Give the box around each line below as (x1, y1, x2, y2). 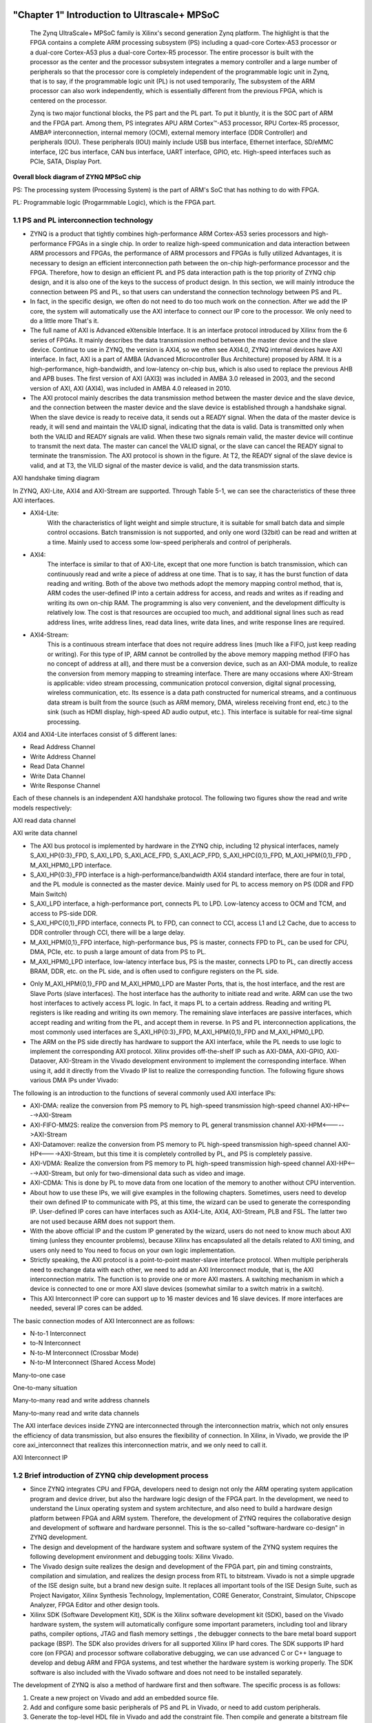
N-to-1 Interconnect (30, 1329, 86, 1337)
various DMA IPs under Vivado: (30, 1076, 119, 1085)
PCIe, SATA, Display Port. (30, 157, 102, 165)
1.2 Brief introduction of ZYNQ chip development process (12, 1471, 209, 1480)
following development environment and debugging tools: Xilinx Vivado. (30, 1553, 234, 1561)
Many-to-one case (12, 1371, 65, 1379)
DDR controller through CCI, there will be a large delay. (30, 928, 185, 937)
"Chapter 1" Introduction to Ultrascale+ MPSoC (12, 9, 220, 21)
